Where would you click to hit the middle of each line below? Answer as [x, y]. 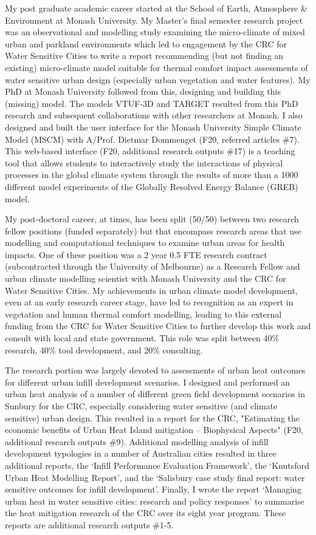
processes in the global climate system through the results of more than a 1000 [152, 175]
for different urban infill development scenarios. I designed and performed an [148, 382]
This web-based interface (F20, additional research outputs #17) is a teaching [150, 151]
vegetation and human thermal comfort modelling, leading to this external [143, 314]
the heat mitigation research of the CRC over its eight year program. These [146, 513]
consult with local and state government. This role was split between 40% [142, 338]
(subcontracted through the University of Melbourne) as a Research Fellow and [153, 266]
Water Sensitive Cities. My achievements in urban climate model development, [151, 290]
